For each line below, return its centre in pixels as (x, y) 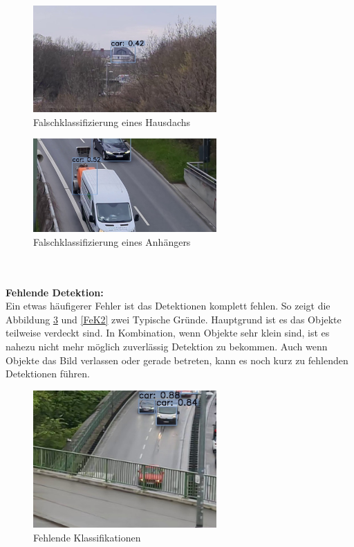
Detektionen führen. (48, 374)
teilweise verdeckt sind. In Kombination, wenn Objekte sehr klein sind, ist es (168, 333)
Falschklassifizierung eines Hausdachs (112, 122)
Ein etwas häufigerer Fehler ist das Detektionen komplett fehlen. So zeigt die (168, 306)
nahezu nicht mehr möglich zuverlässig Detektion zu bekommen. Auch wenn (167, 346)
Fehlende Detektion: (55, 292)
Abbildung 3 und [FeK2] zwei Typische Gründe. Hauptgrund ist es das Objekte (174, 319)
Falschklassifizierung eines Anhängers (112, 241)
